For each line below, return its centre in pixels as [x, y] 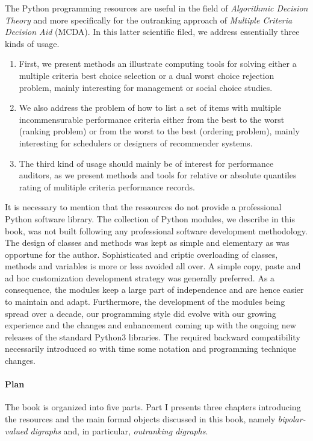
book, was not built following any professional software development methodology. [156, 230]
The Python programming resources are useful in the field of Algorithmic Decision [156, 8]
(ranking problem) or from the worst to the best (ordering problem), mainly [159, 131]
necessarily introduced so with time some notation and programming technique [150, 349]
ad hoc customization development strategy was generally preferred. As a [140, 277]
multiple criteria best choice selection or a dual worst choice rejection [147, 75]
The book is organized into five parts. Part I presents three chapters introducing [153, 407]
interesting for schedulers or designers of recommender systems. [136, 142]
